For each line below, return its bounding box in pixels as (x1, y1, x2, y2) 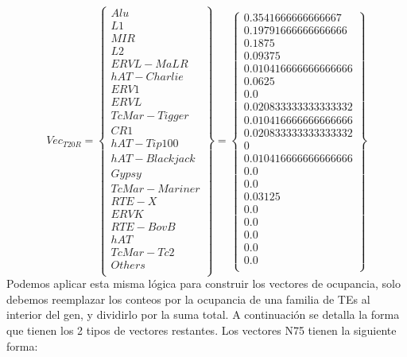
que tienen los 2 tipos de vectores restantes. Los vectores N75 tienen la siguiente (6, 321, 397, 338)
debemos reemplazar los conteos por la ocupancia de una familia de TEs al (6, 290, 370, 307)
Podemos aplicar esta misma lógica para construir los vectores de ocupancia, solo (6, 275, 401, 292)
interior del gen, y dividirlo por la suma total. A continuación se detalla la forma (6, 306, 400, 323)
